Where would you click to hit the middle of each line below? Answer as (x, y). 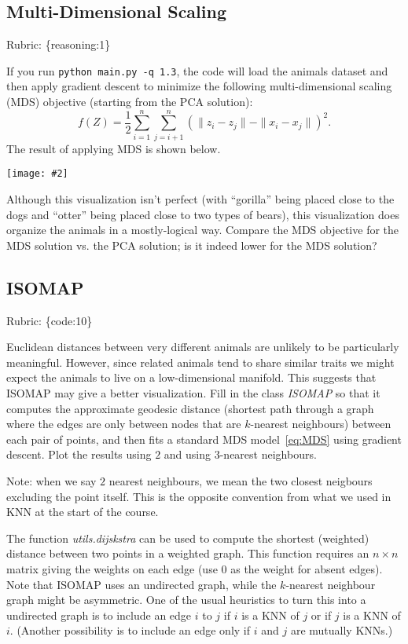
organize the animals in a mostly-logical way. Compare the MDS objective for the (203, 230)
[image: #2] (37, 174)
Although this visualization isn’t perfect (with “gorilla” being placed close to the (200, 199)
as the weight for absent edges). (307, 568)
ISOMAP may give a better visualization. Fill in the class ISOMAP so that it (193, 392)
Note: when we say (51, 480)
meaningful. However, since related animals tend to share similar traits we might (200, 362)
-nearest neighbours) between (321, 424)
